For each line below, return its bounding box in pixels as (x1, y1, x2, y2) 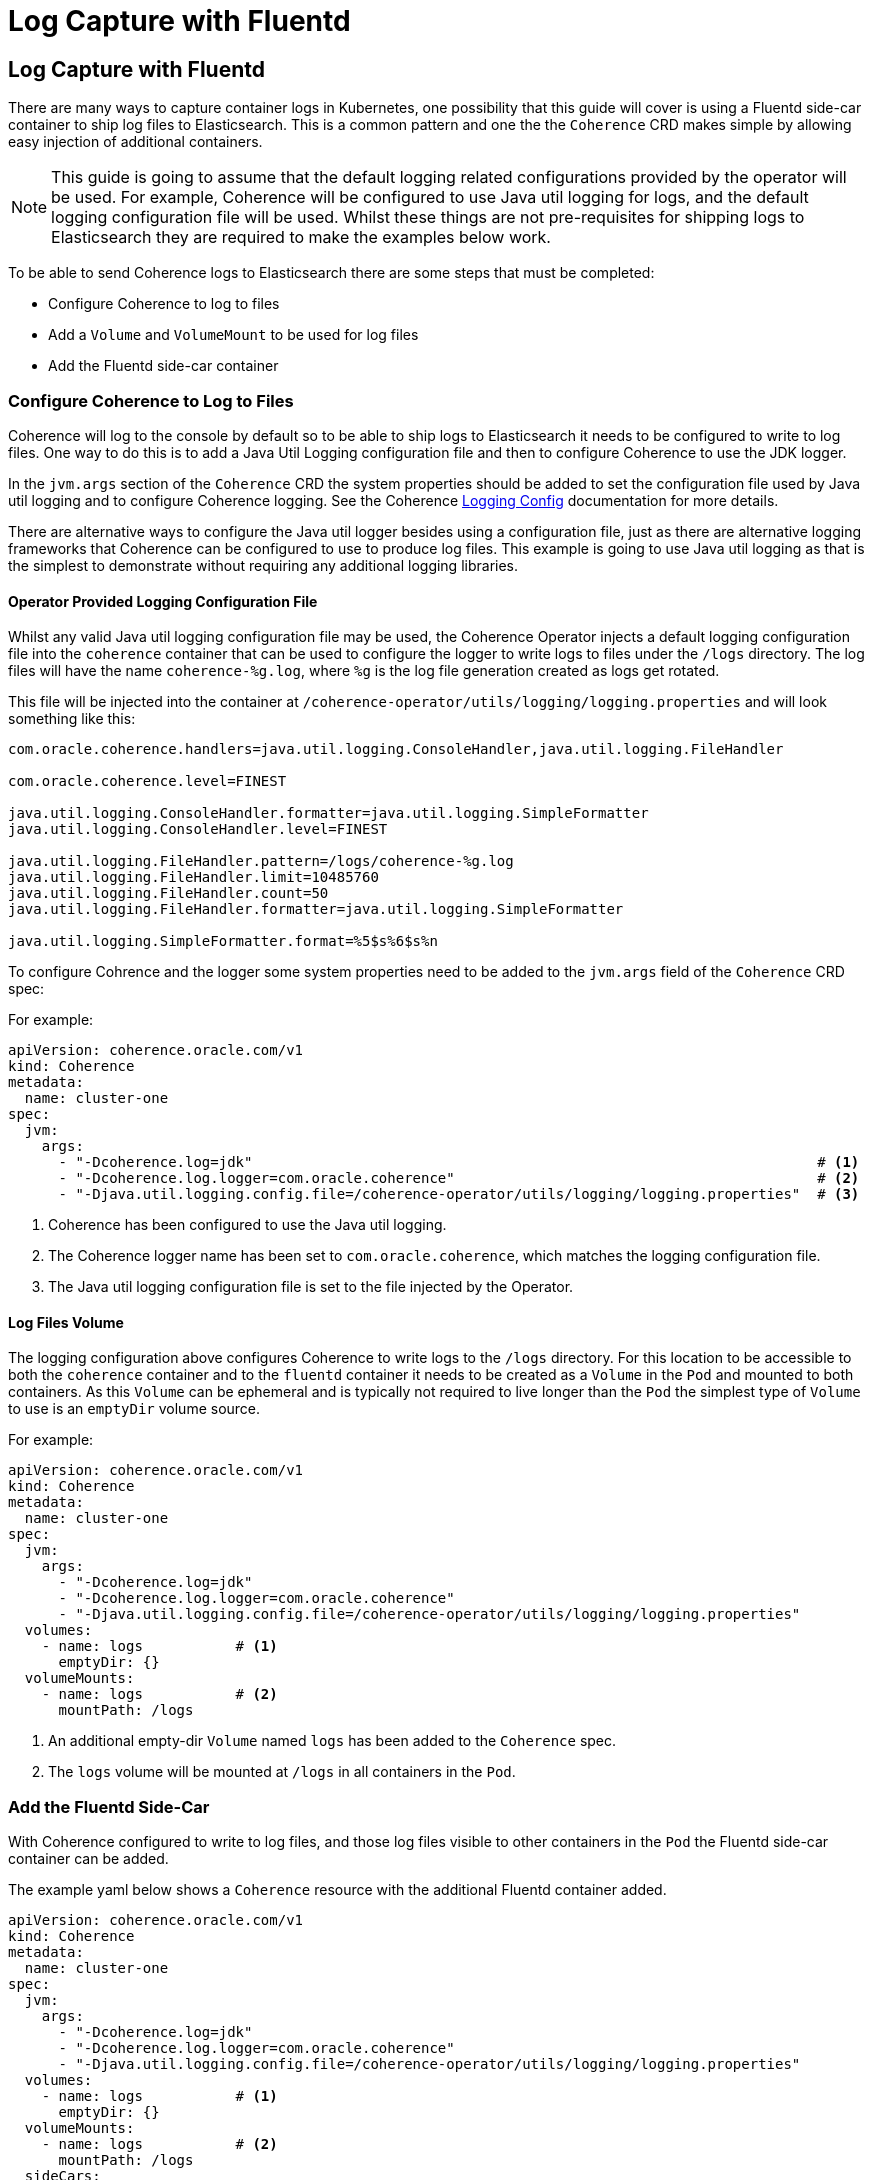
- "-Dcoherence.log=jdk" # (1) (58, 1154, 860, 1171)
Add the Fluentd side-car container (48, 357, 279, 375)
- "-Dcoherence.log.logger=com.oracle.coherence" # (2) (58, 1170, 860, 1187)
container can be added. (8, 1850, 169, 1868)
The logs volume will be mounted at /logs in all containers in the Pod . (48, 1763, 516, 1781)
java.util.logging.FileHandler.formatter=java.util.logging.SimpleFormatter (8, 901, 624, 918)
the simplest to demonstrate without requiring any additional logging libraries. (8, 556, 519, 574)
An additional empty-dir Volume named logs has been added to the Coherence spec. (48, 1732, 617, 1750)
